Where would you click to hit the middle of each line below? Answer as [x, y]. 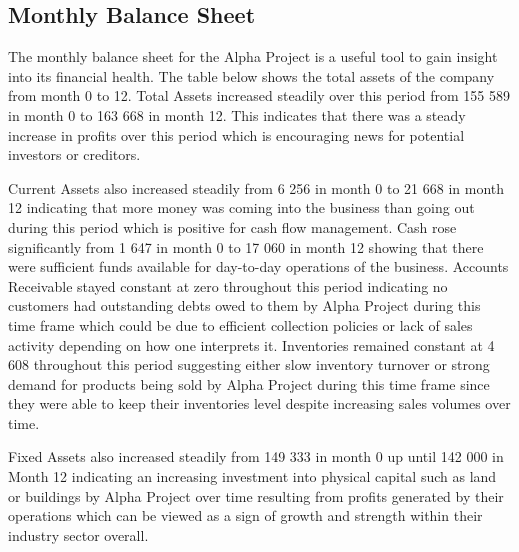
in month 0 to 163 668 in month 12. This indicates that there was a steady [237, 114]
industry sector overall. [78, 534]
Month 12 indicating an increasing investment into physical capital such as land [252, 476]
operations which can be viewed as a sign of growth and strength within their [245, 515]
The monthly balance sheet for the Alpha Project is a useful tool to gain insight [253, 56]
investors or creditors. [74, 154]
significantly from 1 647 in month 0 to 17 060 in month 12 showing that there [246, 246]
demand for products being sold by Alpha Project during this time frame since [249, 383]
